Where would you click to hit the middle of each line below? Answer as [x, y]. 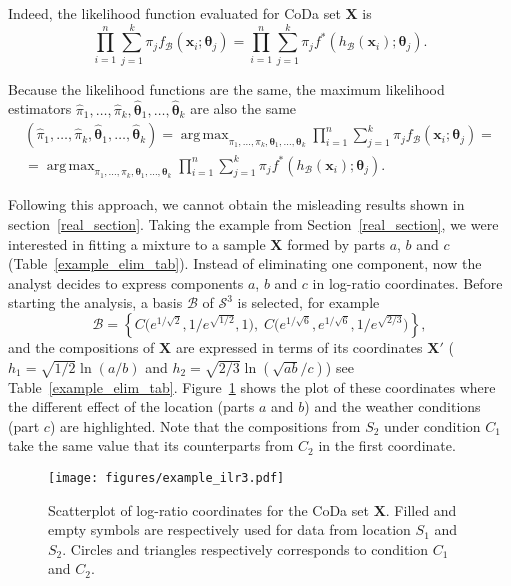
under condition [432, 425]
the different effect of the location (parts [131, 406]
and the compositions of [81, 347]
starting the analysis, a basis [95, 302]
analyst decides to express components [126, 282]
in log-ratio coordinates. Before [407, 282]
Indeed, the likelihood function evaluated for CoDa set [174, 13]
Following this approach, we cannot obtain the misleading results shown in [236, 204]
